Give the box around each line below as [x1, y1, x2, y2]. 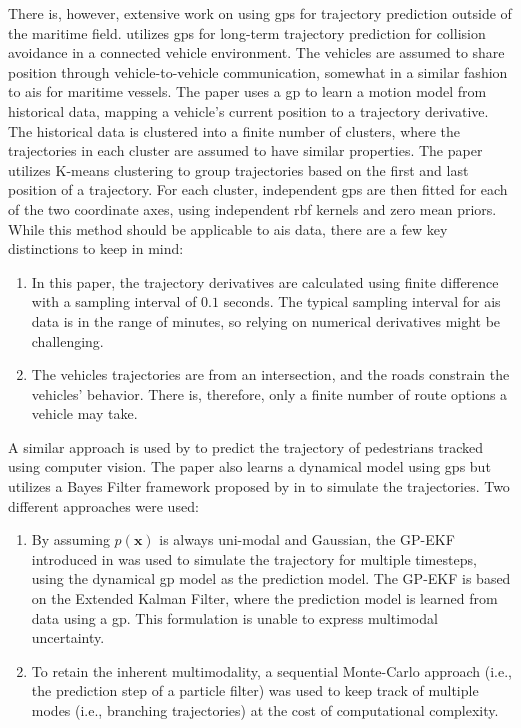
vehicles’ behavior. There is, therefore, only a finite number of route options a [31, 383, 508, 404]
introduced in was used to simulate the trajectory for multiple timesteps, [31, 548, 477, 569]
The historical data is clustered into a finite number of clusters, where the [8, 120, 461, 141]
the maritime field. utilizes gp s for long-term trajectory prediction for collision [8, 22, 486, 43]
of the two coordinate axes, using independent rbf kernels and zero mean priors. [8, 198, 497, 219]
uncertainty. [31, 627, 105, 648]
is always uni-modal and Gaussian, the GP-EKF [159, 529, 455, 550]
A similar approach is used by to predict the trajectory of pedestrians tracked [8, 436, 484, 457]
